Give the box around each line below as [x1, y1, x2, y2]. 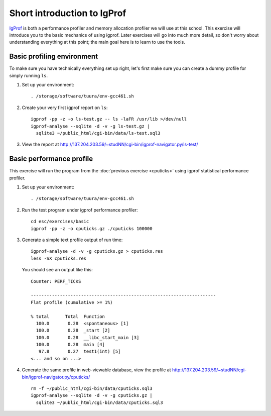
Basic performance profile [9, 155, 93, 163]
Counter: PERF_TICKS [31, 278, 81, 284]
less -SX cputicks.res [31, 255, 87, 261]
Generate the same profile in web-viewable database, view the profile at [22, 367, 171, 373]
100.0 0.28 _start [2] [36, 328, 110, 334]
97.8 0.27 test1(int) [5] [38, 349, 121, 354]
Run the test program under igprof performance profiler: [22, 206, 138, 213]
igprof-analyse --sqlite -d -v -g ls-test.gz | [31, 123, 150, 129]
